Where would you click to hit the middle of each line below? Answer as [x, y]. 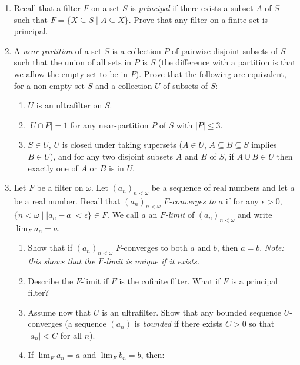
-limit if [95, 281]
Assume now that [59, 312]
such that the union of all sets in [73, 62]
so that [262, 323]
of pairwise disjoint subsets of [225, 50]
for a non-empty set [49, 85]
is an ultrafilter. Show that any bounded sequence [191, 312]
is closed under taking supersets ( [122, 145]
